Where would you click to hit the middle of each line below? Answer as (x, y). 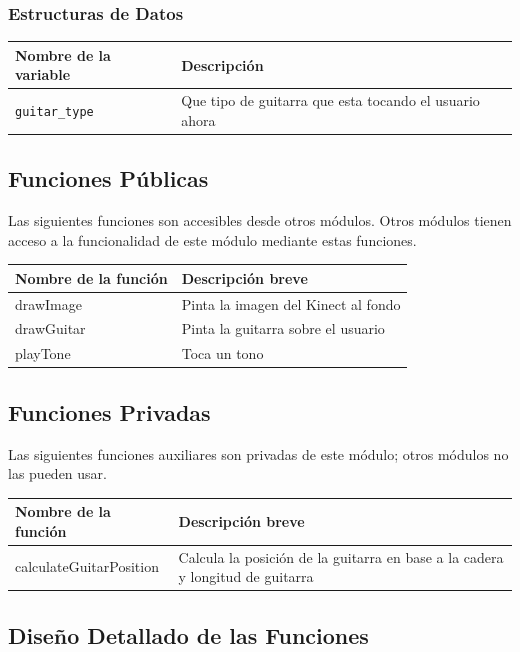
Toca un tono (222, 353)
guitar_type (54, 111)
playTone (43, 353)
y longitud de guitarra (246, 576)
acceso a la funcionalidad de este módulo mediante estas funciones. (212, 239)
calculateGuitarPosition (87, 566)
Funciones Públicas (108, 178)
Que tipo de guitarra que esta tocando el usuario (330, 100)
